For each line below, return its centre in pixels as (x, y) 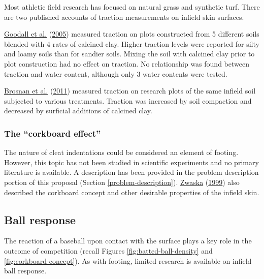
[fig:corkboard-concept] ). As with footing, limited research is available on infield (128, 260)
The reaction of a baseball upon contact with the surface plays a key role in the (128, 241)
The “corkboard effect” (53, 133)
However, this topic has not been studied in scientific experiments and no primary (131, 162)
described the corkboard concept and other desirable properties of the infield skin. (132, 192)
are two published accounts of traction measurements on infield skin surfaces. (124, 17)
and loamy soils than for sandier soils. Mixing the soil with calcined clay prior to (129, 54)
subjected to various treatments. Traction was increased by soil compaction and (128, 100)
